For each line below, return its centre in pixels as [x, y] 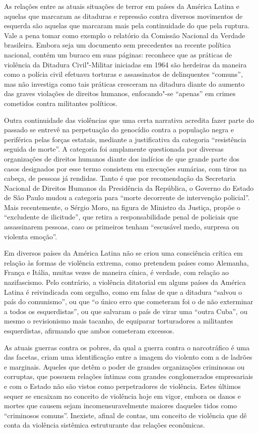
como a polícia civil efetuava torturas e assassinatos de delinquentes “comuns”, [124, 74]
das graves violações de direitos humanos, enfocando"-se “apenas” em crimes [120, 93]
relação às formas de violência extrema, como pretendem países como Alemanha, [127, 262]
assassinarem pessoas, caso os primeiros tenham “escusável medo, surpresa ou [122, 227]
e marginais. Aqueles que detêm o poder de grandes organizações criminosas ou [124, 366]
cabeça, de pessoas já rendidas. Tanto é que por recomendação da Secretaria [120, 178]
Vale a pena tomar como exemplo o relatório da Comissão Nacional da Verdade [125, 35]
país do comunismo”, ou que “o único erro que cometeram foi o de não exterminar [129, 301]
